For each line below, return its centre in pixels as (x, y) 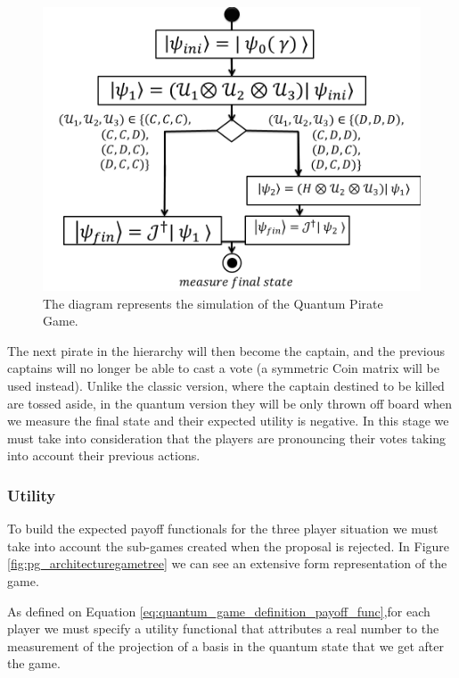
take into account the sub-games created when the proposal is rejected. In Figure (229, 546)
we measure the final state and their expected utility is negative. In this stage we (228, 421)
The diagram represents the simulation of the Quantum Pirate (213, 303)
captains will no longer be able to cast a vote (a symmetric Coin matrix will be (223, 368)
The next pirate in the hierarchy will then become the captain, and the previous (226, 350)
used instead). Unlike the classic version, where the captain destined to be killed (226, 385)
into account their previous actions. (104, 455)
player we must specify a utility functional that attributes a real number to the (223, 628)
